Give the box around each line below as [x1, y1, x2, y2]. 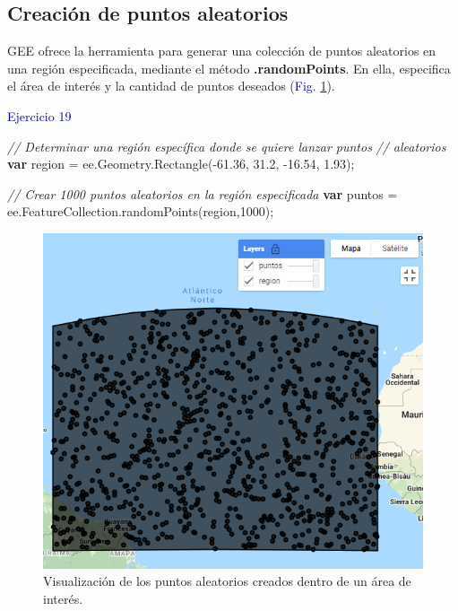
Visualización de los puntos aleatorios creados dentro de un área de [43, 572, 411, 590]
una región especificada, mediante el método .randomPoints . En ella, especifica [7, 58, 451, 77]
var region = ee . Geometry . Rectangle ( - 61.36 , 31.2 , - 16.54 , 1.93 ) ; [7, 154, 355, 173]
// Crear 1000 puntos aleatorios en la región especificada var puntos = [7, 184, 398, 203]
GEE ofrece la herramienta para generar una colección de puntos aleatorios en [7, 41, 436, 60]
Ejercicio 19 [7, 106, 72, 125]
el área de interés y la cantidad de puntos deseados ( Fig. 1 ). [7, 76, 335, 95]
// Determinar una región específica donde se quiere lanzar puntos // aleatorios [7, 136, 446, 155]
